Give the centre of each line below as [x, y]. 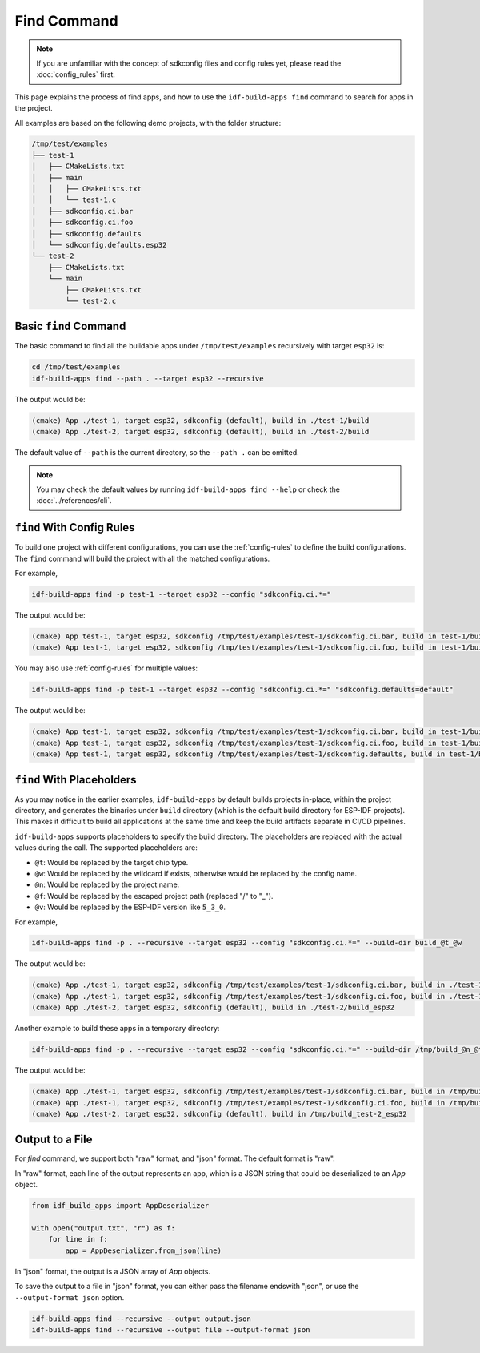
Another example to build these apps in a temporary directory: [117, 1029]
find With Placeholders [76, 780]
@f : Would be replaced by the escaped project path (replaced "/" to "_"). [154, 896]
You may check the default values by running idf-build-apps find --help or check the [188, 489]
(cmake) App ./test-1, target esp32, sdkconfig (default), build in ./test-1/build [200, 420]
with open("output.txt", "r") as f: [104, 1228]
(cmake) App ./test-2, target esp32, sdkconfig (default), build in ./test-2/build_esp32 [213, 1008]
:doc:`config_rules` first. [76, 74]
